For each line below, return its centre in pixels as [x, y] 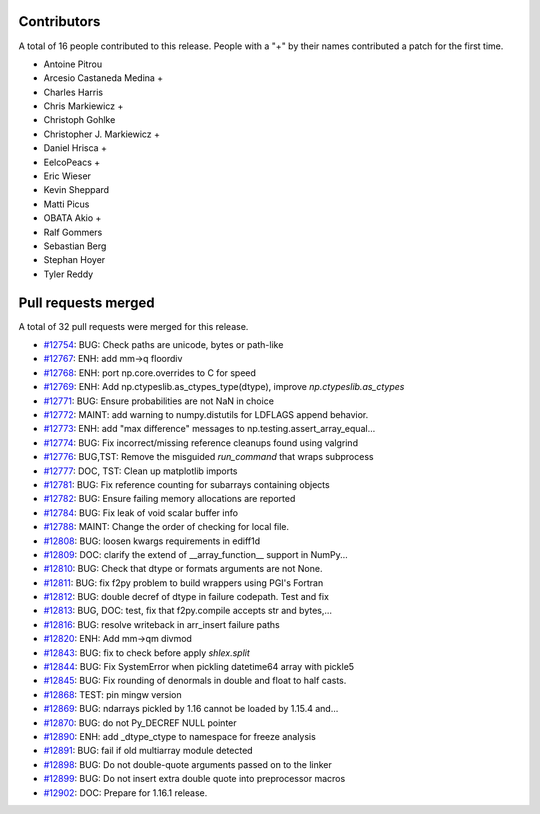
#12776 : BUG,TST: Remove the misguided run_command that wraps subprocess [208, 457]
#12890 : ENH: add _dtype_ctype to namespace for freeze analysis [180, 736]
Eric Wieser [67, 176]
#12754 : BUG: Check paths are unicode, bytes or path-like [163, 345]
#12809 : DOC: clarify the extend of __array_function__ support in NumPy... [196, 554]
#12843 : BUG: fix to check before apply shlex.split [146, 652]
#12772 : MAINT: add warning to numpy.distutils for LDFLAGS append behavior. [206, 415]
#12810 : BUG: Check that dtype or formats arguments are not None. [183, 569]
